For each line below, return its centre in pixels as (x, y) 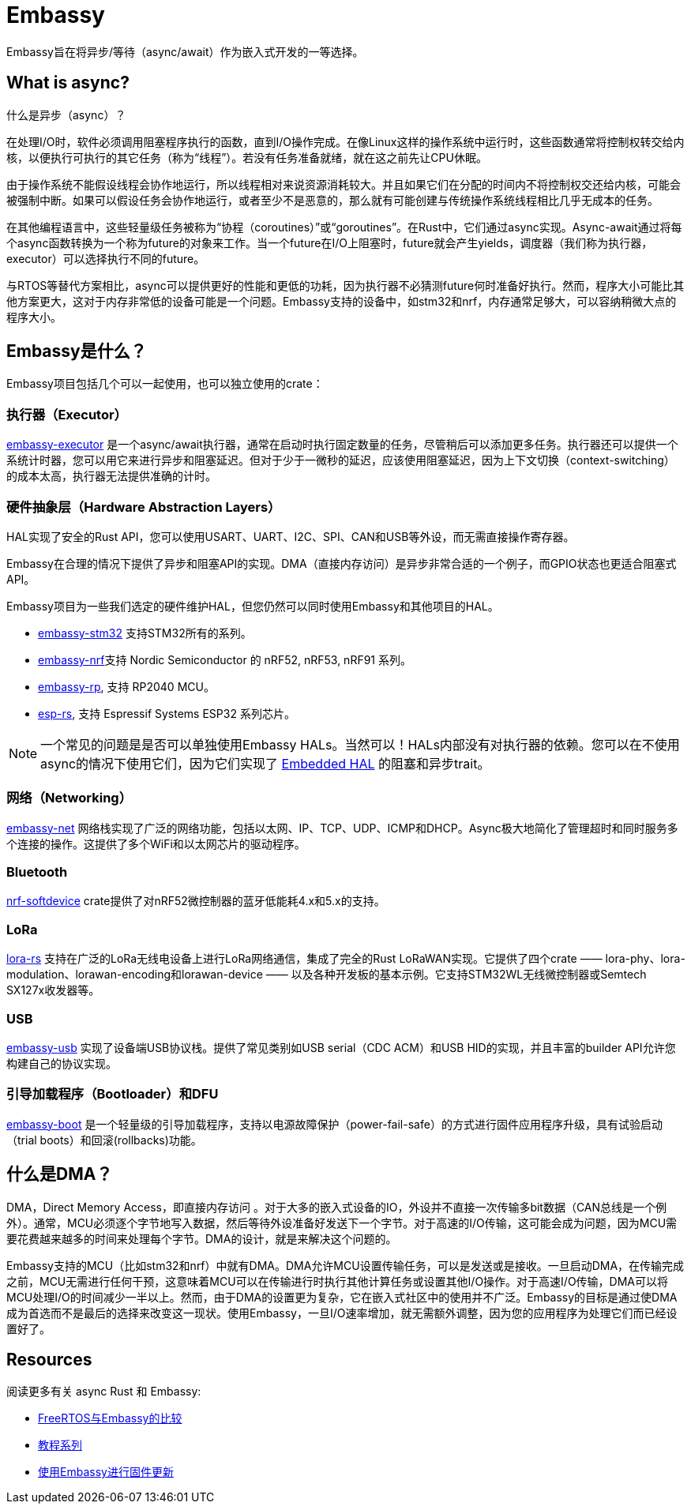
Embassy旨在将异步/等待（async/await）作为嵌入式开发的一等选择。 (185, 51)
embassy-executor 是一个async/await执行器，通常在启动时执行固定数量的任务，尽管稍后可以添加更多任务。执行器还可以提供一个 (342, 445)
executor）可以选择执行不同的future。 (106, 258)
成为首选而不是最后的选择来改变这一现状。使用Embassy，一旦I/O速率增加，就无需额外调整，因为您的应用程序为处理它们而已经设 (342, 1313)
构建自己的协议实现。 (62, 1063)
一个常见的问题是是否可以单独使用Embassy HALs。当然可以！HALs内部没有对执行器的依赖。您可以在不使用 (360, 744)
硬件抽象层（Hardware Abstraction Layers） (144, 507)
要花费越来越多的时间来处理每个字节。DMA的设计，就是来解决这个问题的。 (202, 1238)
